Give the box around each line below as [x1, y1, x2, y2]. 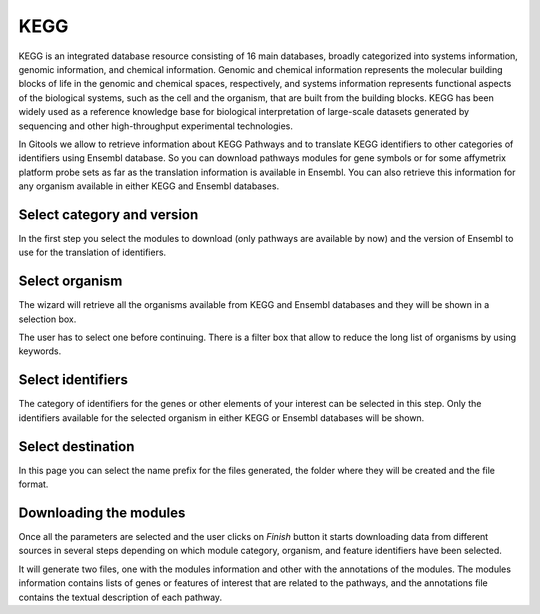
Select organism [18, 273, 123, 290]
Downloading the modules [18, 504, 186, 521]
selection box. [18, 313, 77, 325]
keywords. [18, 345, 62, 357]
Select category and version [18, 206, 199, 223]
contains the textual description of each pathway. [18, 591, 223, 603]
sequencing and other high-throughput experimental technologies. [18, 120, 294, 132]
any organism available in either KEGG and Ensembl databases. [18, 180, 280, 192]
